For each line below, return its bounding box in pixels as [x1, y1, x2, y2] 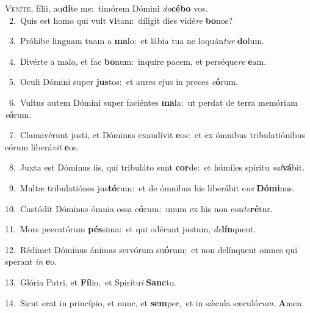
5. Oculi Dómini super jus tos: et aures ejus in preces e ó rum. [9, 75, 238, 88]
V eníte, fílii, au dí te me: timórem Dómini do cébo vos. [5, 2, 208, 14]
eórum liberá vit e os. [5, 140, 79, 153]
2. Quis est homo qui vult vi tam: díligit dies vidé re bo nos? [9, 13, 232, 26]
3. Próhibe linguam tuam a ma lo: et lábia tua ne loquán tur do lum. [9, 34, 264, 47]
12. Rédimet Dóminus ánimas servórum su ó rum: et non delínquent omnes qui [5, 243, 298, 256]
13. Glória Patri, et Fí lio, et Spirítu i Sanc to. [5, 275, 176, 288]
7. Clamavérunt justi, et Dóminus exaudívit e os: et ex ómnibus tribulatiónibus [9, 128, 305, 141]
